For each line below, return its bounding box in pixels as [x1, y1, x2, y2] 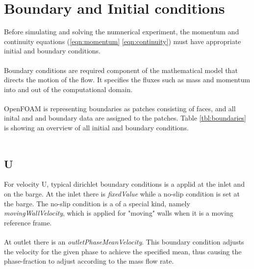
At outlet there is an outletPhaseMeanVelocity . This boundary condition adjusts [4, 237, 244, 247]
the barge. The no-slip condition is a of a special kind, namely [4, 198, 190, 208]
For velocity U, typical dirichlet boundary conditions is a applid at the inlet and [4, 179, 245, 189]
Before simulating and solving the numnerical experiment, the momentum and [4, 26, 239, 37]
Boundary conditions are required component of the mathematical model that [4, 65, 238, 75]
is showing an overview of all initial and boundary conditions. [4, 122, 189, 133]
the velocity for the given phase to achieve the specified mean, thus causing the [4, 246, 242, 256]
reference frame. [4, 217, 52, 227]
